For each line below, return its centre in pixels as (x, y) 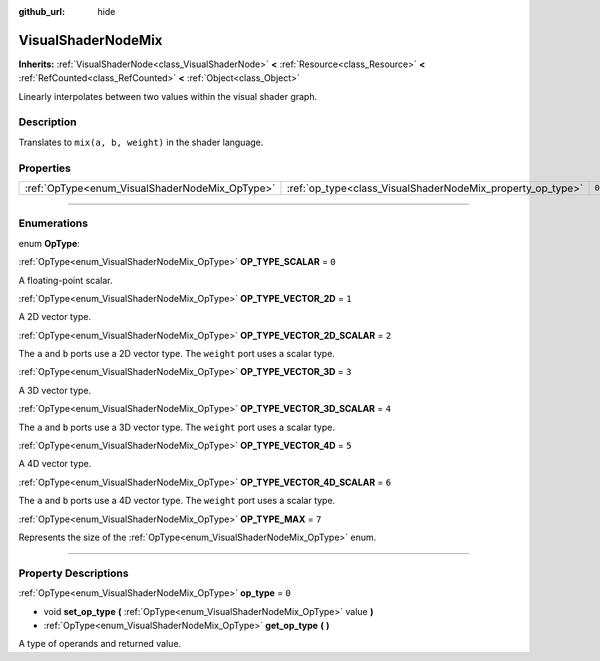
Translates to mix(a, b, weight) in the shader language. (141, 142)
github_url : (41, 11)
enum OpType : (49, 243)
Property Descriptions (73, 573)
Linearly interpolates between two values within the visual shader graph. (168, 96)
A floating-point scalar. (66, 280)
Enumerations (53, 223)
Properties (45, 168)
